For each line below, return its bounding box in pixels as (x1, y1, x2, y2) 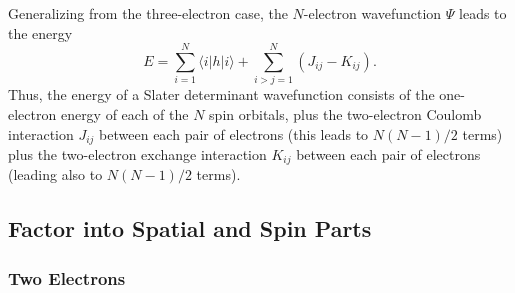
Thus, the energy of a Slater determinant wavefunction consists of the (8, 84, 435, 105)
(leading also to (8, 164, 103, 185)
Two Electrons (8, 265, 126, 290)
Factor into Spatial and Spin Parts (8, 213, 372, 244)
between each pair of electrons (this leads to (99, 123, 369, 144)
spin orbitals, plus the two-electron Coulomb (209, 103, 482, 124)
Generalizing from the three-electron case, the (8, 3, 288, 23)
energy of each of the (60, 103, 189, 124)
